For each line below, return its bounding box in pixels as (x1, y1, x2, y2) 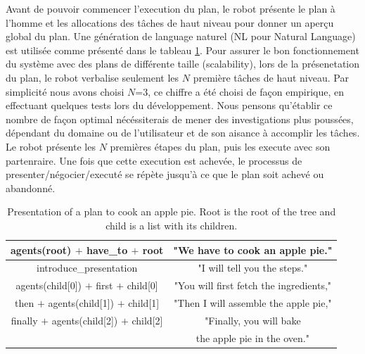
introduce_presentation (36, 260, 138, 275)
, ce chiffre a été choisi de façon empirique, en (148, 84, 345, 99)
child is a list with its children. (105, 217, 238, 232)
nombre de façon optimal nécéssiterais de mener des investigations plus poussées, (6, 111, 354, 126)
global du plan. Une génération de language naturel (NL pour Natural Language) (6, 29, 356, 44)
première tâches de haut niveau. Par (193, 70, 349, 84)
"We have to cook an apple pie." (173, 242, 333, 257)
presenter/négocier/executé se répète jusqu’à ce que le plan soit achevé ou (6, 167, 324, 182)
